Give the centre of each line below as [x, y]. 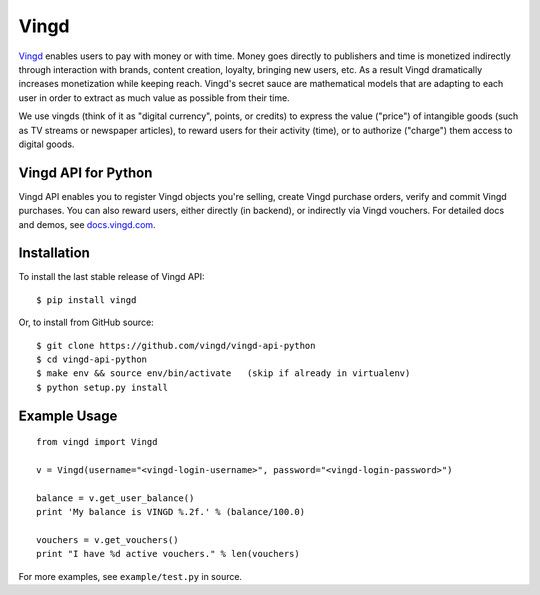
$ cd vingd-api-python [92, 359]
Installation [54, 253]
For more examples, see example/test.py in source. [130, 576]
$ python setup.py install [102, 387]
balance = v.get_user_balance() [115, 498]
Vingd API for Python [85, 172]
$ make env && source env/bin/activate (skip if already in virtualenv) [223, 373]
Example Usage [68, 415]
